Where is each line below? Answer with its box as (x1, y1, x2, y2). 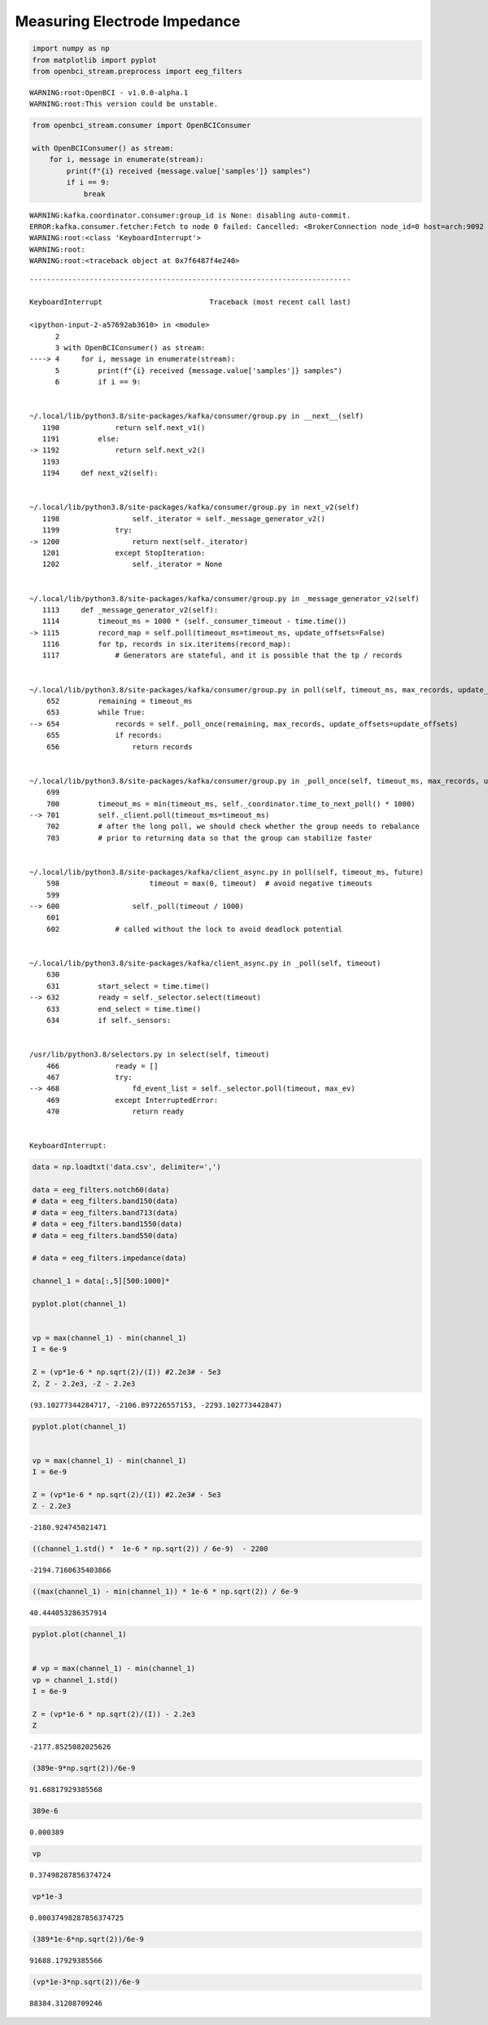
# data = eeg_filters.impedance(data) (32, 1254, 187, 1263)
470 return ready (46, 1107, 185, 1116)
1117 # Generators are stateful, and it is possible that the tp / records (41, 651, 403, 660)
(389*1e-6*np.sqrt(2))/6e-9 (32, 1935, 144, 1944)
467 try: (46, 1072, 133, 1082)
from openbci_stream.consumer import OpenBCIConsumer (32, 121, 251, 130)
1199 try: (41, 525, 133, 535)
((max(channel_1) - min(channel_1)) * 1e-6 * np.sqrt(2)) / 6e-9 (32, 1587, 298, 1597)
